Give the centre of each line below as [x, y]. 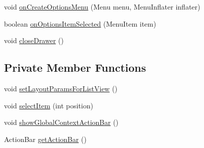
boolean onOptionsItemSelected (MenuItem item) [80, 23]
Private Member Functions [75, 67]
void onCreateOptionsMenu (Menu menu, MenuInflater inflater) [102, 7]
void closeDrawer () [34, 40]
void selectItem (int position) [49, 105]
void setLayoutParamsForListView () [61, 88]
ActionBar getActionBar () [45, 139]
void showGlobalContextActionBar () [61, 122]
